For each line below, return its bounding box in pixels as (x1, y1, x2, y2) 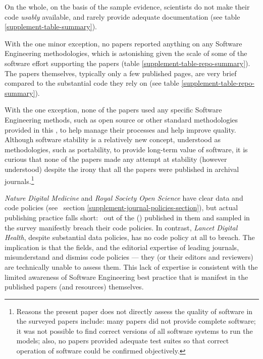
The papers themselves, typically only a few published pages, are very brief (5, 68, 237, 78)
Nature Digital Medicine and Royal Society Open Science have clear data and (5, 192, 243, 203)
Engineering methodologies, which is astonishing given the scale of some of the (5, 48, 247, 58)
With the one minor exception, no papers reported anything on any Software (5, 38, 242, 48)
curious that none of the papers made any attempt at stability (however (5, 154, 227, 164)
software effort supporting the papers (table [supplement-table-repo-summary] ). (5, 57, 250, 68)
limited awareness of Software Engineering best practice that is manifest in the (5, 271, 248, 282)
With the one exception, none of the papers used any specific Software (5, 104, 222, 115)
